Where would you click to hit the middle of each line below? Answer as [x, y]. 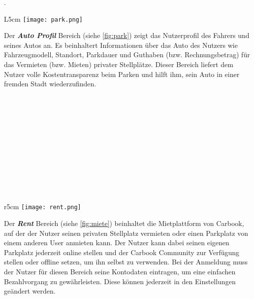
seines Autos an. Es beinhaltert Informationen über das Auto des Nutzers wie [121, 45]
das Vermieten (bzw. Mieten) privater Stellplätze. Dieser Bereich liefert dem [119, 64]
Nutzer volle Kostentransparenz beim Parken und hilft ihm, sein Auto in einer [122, 74]
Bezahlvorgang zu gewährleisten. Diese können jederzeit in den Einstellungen [120, 281]
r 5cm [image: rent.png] [43, 206]
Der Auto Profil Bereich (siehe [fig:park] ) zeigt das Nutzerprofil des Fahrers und [127, 35]
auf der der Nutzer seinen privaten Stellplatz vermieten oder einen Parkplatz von [126, 233]
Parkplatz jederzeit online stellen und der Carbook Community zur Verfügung [122, 252]
